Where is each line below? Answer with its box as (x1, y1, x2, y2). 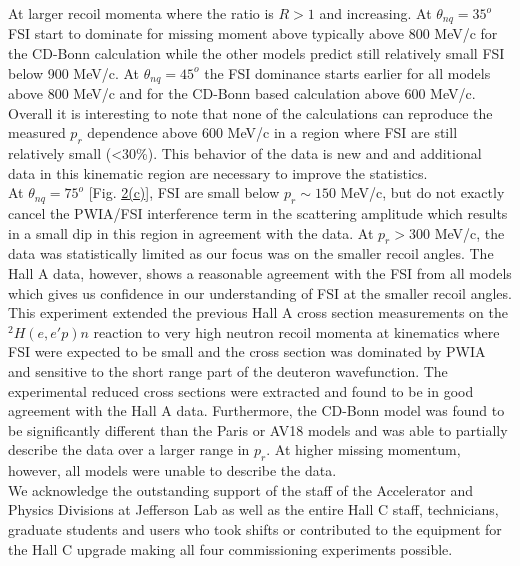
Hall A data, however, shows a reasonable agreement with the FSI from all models (8, 263, 512, 284)
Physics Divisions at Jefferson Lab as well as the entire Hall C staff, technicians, (8, 499, 499, 520)
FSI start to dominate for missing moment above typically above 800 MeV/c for (8, 23, 498, 44)
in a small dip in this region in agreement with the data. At (8, 222, 374, 243)
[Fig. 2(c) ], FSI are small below (88, 182, 280, 203)
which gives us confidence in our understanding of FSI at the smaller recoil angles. (8, 282, 512, 303)
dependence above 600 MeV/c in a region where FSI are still (87, 122, 458, 143)
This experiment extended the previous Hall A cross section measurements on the (8, 302, 508, 323)
